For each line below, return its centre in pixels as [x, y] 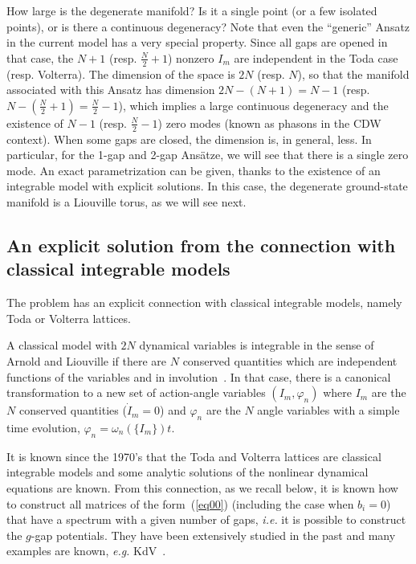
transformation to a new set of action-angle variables [136, 392]
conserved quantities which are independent [290, 360]
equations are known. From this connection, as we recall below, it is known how [202, 487]
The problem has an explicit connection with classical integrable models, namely [204, 302]
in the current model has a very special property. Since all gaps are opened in [197, 42]
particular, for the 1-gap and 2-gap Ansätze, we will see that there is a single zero [208, 155]
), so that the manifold [353, 74]
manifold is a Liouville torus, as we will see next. [126, 202]
